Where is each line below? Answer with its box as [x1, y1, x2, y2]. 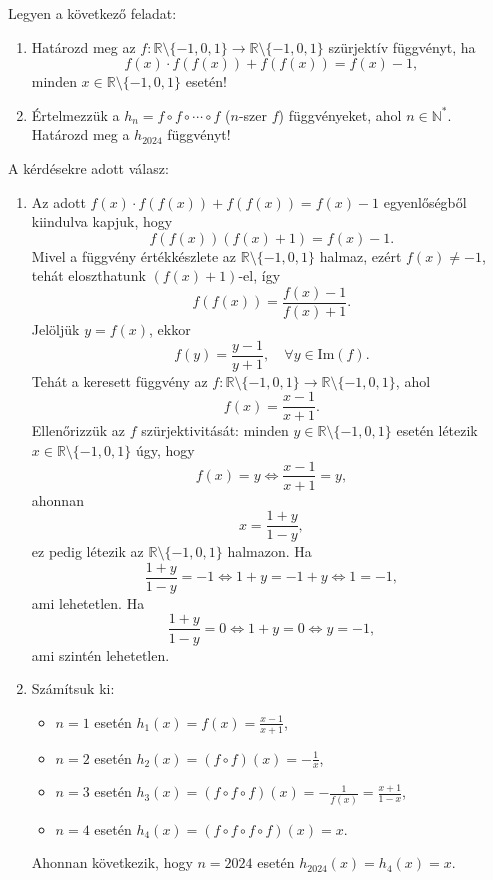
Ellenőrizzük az [31, 420, 125, 441]
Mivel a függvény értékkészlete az [31, 245, 237, 266]
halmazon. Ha [227, 541, 312, 562]
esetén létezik [396, 420, 478, 441]
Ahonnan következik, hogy [31, 852, 193, 873]
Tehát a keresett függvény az [31, 370, 208, 391]
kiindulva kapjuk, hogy [31, 211, 173, 232]
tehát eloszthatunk [31, 265, 146, 286]
